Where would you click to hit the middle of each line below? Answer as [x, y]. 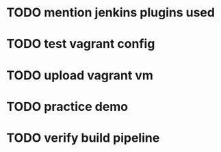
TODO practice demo [67, 106]
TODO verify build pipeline [83, 138]
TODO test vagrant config [81, 44]
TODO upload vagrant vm [80, 75]
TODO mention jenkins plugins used [110, 13]
